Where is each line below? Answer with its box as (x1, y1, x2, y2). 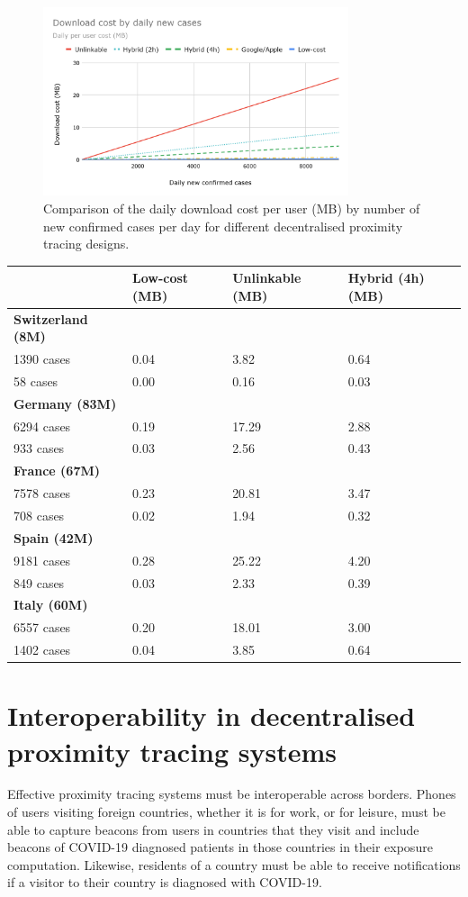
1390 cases (13, 349, 71, 368)
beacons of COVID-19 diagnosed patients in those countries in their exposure (7, 838, 433, 856)
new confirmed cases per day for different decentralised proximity (43, 216, 403, 235)
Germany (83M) (13, 394, 117, 412)
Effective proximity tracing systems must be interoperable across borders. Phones (7, 784, 456, 803)
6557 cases (13, 618, 71, 637)
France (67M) (13, 461, 100, 480)
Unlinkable (232, 268, 301, 287)
